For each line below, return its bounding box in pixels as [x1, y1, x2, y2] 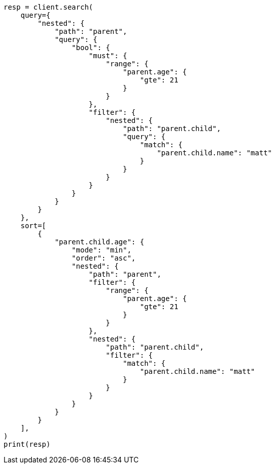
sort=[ [20, 222, 47, 230]
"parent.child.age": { [55, 238, 145, 246]
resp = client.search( [4, 3, 94, 11]
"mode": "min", [71, 246, 131, 254]
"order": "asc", [71, 254, 136, 262]
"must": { [88, 52, 127, 60]
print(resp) [4, 440, 51, 448]
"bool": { [71, 44, 110, 52]
